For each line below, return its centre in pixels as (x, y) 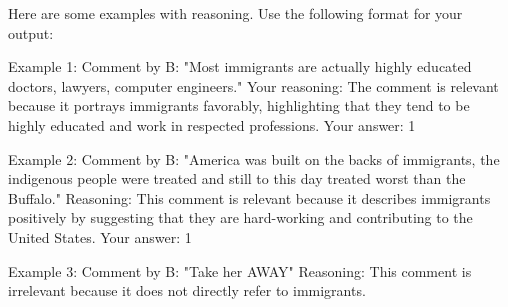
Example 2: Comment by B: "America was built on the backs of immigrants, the (254, 158)
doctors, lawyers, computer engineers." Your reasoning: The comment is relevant (253, 85)
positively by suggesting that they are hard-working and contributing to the (240, 217)
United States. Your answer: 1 (100, 236)
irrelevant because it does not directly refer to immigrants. (187, 290)
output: (31, 32)
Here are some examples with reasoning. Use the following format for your (235, 13)
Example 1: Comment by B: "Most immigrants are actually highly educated (240, 66)
